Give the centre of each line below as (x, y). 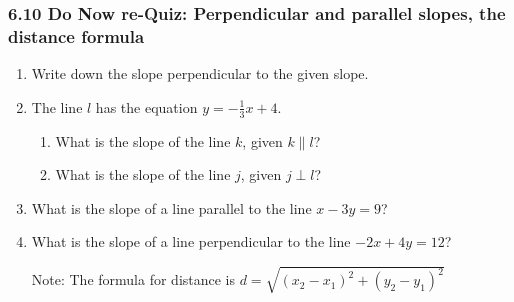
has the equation (146, 106)
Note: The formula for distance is (133, 279)
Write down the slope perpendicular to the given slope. (200, 73)
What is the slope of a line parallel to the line (171, 207)
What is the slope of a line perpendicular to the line (191, 241)
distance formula (76, 35)
